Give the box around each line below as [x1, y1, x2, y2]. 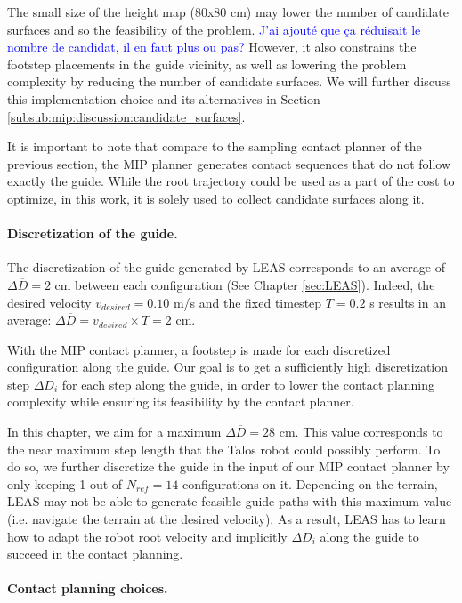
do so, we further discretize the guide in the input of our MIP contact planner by [7, 457, 450, 476]
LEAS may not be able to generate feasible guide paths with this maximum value [7, 492, 452, 511]
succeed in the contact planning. [7, 544, 183, 563]
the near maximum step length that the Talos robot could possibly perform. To [7, 439, 441, 458]
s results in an [369, 293, 446, 311]
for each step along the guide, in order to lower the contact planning [61, 374, 435, 393]
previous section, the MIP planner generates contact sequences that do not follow [7, 154, 451, 173]
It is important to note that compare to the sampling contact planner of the [7, 137, 422, 156]
